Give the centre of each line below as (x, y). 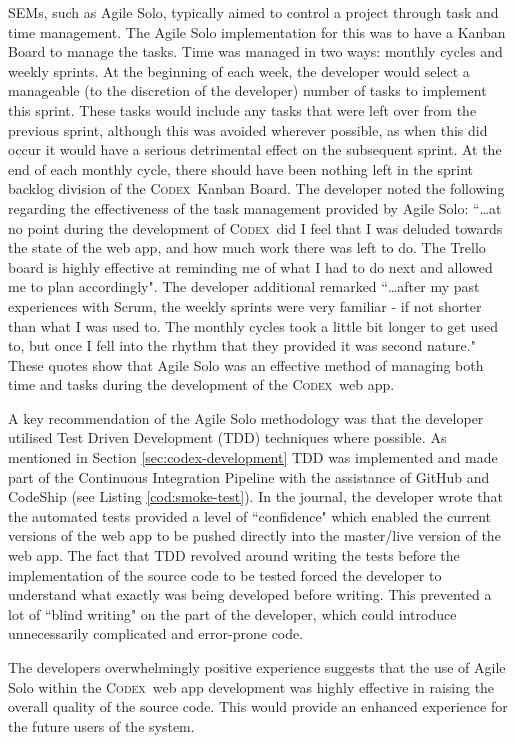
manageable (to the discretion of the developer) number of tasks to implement (247, 90)
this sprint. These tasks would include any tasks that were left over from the (242, 109)
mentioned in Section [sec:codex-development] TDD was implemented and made (253, 457)
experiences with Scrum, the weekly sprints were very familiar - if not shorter (245, 305)
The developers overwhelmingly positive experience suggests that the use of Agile (257, 667)
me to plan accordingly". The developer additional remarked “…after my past (244, 286)
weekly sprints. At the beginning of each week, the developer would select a (239, 70)
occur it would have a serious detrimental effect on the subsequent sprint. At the (255, 149)
